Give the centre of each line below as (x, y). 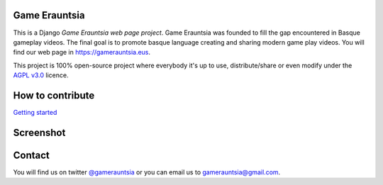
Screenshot (39, 132)
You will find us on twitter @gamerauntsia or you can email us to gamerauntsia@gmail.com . (147, 172)
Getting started (35, 112)
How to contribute (54, 95)
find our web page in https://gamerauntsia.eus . (82, 52)
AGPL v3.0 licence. (41, 75)
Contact (31, 155)
